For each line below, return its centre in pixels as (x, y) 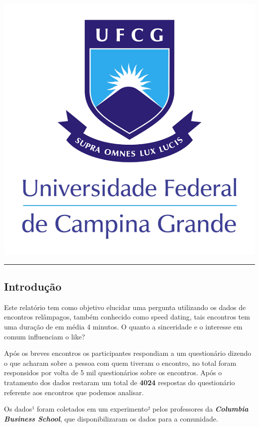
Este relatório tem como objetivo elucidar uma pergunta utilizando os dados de (125, 307)
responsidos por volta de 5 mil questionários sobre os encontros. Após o (113, 373)
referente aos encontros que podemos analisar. (74, 392)
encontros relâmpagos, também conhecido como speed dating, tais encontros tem (127, 317)
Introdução (33, 286)
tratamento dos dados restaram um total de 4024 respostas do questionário (120, 382)
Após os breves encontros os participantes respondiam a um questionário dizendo (128, 353)
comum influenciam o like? (45, 336)
